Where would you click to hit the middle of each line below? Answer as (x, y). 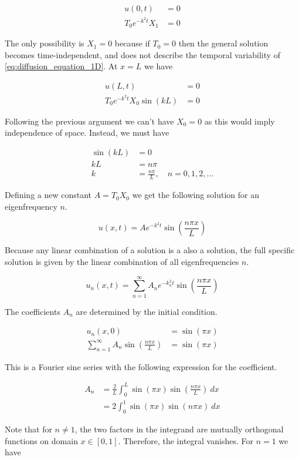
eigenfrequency (31, 206)
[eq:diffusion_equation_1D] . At (61, 66)
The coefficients (33, 311)
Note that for (28, 429)
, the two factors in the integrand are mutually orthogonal (179, 429)
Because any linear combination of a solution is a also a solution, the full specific (150, 250)
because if (132, 43)
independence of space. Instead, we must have (87, 132)
